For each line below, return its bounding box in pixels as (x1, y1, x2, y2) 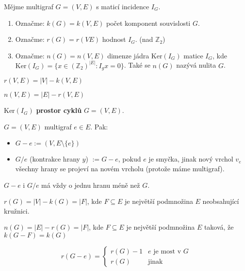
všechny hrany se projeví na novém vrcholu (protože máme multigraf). (15, 163, 225, 174)
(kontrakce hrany (30, 154, 80, 164)
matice (183, 50, 203, 60)
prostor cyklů (36, 105, 82, 115)
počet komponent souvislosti (106, 18, 191, 28)
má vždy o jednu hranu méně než (41, 180, 140, 190)
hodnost (102, 34, 126, 44)
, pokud (118, 154, 141, 164)
